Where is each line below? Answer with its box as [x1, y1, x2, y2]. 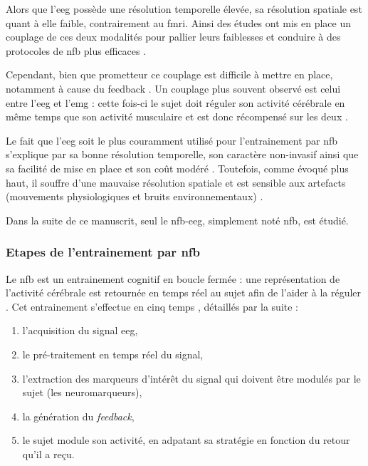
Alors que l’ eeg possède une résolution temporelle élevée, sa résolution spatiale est [6, 1, 362, 16]
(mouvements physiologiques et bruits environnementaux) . [6, 189, 263, 204]
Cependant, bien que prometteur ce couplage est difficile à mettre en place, [6, 67, 333, 82]
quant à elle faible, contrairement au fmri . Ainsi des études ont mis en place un [6, 15, 351, 30]
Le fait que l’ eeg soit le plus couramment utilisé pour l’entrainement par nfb [6, 133, 338, 147]
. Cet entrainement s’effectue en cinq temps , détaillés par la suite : [6, 299, 298, 314]
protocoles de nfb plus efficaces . [6, 43, 147, 58]
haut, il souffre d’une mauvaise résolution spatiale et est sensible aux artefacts [6, 175, 346, 190]
